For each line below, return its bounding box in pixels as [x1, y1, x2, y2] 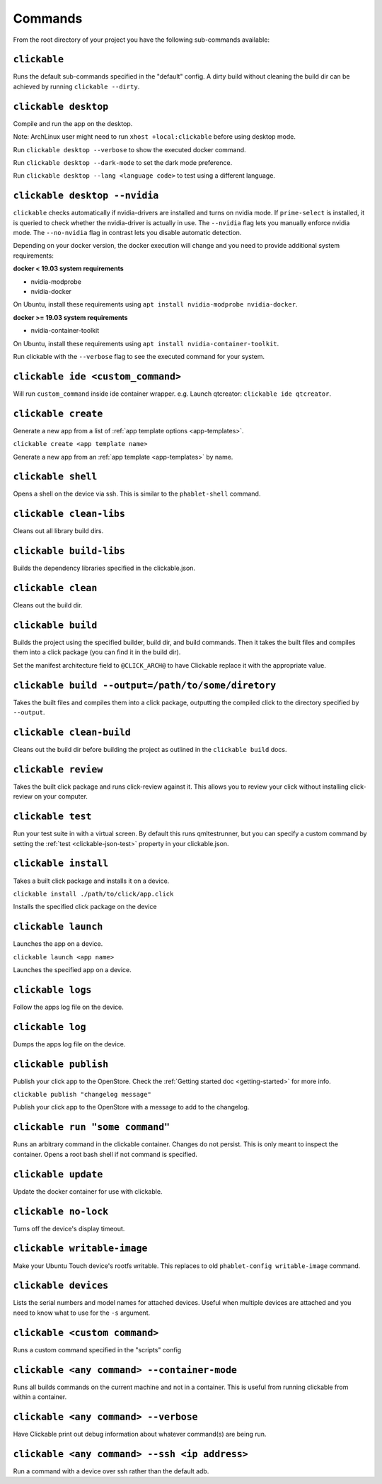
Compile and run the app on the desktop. [13, 119, 133, 127]
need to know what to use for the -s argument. [13, 1308, 151, 1317]
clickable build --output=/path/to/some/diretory [13, 680, 277, 691]
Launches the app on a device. [13, 940, 103, 948]
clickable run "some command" [13, 1121, 170, 1133]
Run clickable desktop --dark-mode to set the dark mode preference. [13, 158, 233, 166]
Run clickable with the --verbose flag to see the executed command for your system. [13, 352, 265, 360]
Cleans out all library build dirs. [13, 527, 104, 535]
